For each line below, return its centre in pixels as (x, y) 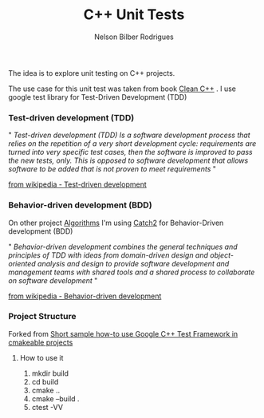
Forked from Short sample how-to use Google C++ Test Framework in (123, 333)
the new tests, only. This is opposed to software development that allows (128, 160)
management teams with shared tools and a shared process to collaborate (132, 272)
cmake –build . (55, 398)
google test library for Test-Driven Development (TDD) (98, 97)
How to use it (41, 357)
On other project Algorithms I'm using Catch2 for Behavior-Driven (116, 223)
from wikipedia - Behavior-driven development (85, 296)
